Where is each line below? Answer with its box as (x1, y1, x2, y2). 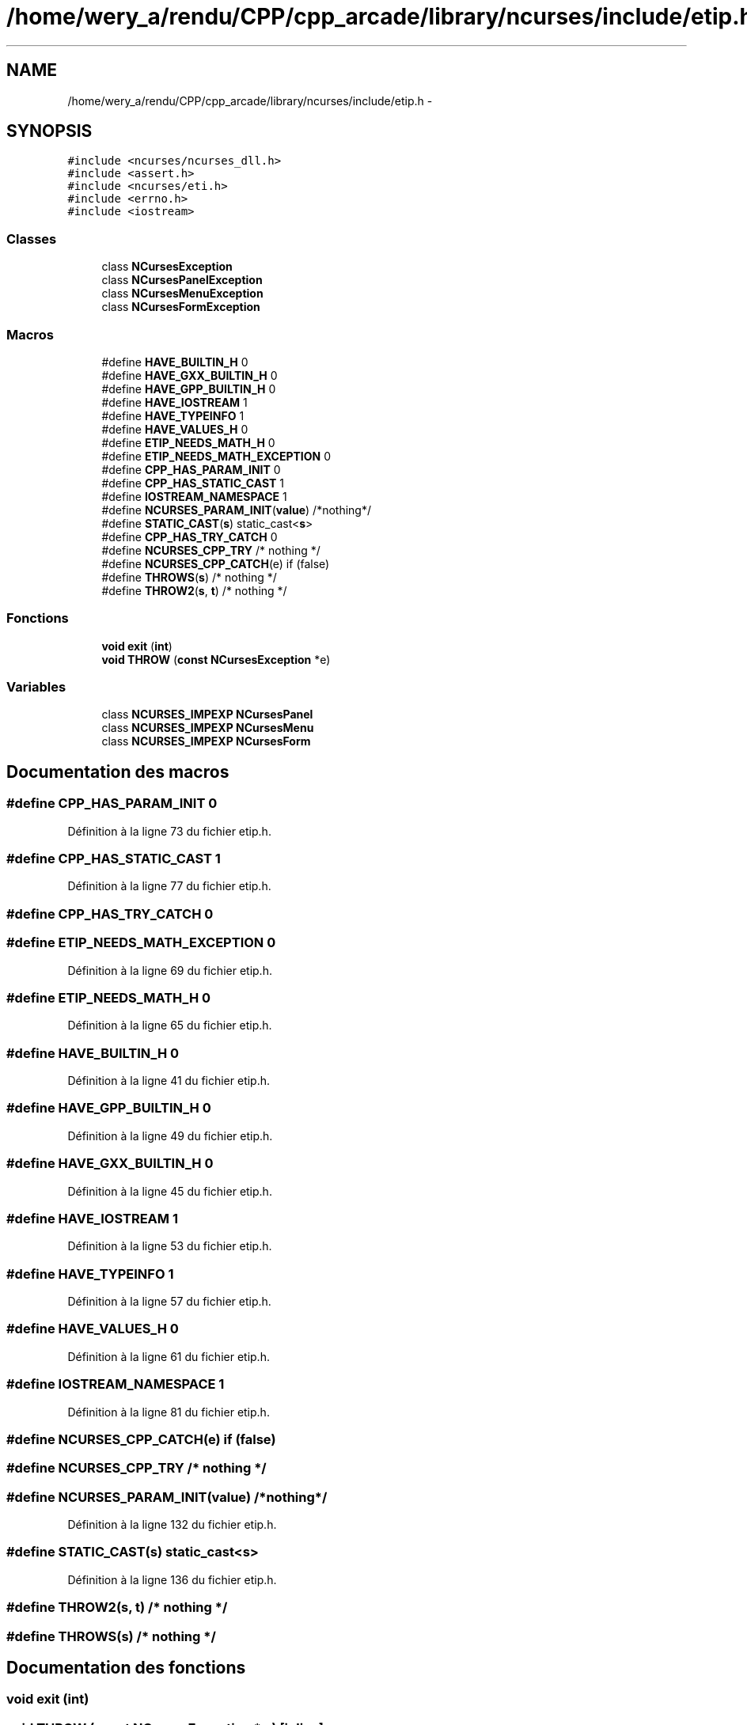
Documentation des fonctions (6, 1657, 246, 1678)
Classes (6, 230, 57, 247)
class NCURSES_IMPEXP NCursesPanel (101, 707, 313, 722)
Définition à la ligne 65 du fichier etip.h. (67, 1018, 272, 1033)
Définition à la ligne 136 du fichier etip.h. (67, 1572, 277, 1587)
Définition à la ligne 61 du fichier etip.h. (67, 1349, 270, 1363)
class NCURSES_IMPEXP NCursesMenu (101, 721, 314, 735)
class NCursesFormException (101, 300, 260, 314)
